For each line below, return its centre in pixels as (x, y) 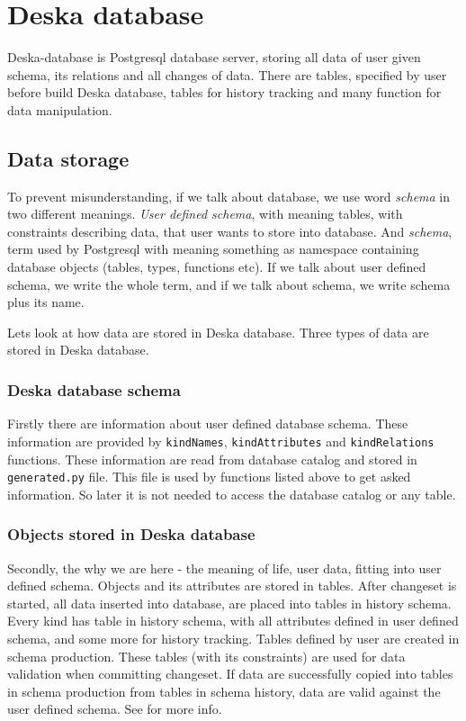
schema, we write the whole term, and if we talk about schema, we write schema (229, 284)
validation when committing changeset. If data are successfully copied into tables (230, 674)
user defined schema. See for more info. (115, 709)
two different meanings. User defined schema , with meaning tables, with (205, 214)
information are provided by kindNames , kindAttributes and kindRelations (221, 441)
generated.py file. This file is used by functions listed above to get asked (209, 477)
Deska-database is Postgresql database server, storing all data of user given (214, 57)
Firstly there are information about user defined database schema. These (208, 424)
